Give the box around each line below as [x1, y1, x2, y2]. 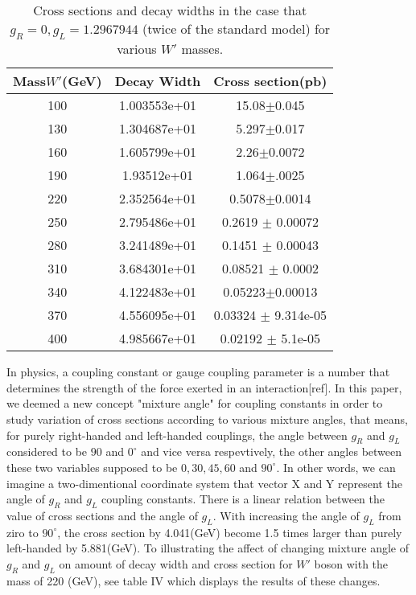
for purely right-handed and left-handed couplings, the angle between [6, 426, 348, 443]
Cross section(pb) [213, 72, 327, 91]
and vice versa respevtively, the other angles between [141, 443, 402, 460]
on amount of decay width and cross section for [59, 555, 293, 572]
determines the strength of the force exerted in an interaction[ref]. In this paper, [6, 379, 402, 396]
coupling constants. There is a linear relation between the [101, 490, 385, 507]
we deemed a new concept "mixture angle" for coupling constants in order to [6, 395, 383, 412]
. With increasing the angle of [212, 507, 360, 523]
